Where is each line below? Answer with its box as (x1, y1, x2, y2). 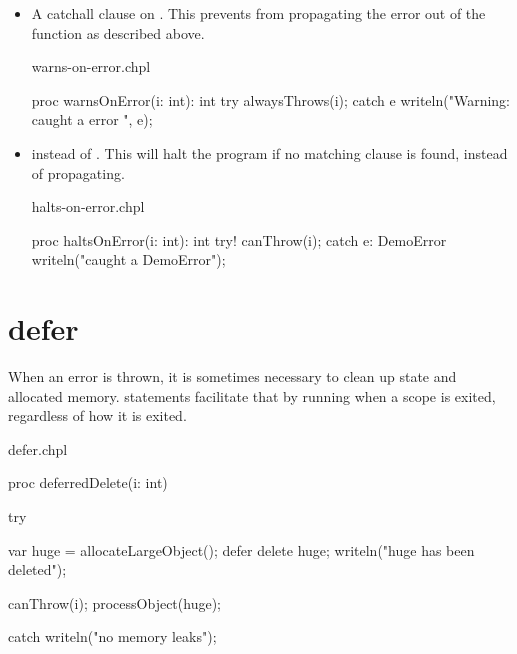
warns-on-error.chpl (31, 56, 151, 77)
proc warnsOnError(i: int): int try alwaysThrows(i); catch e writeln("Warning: (31, 89, 510, 110)
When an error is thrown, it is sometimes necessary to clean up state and (8, 366, 457, 387)
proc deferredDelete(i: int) (8, 472, 168, 493)
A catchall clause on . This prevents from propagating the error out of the (31, 3, 486, 23)
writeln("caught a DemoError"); (31, 249, 226, 270)
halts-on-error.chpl (31, 196, 145, 217)
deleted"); (8, 559, 67, 580)
